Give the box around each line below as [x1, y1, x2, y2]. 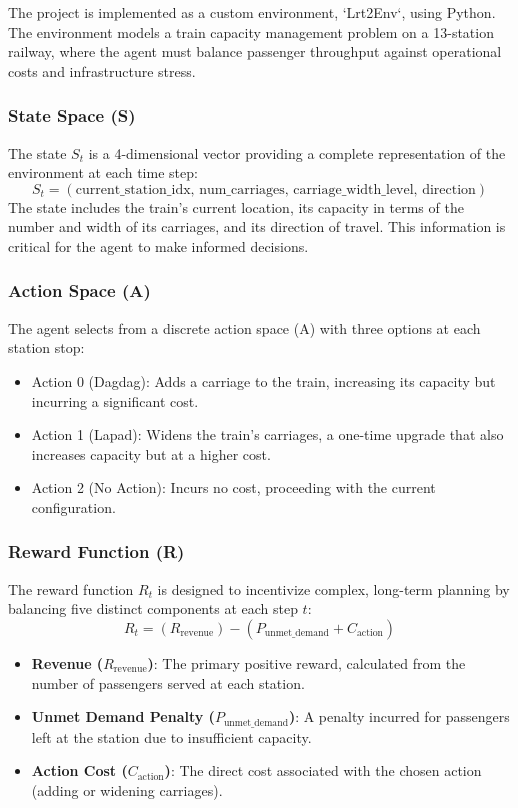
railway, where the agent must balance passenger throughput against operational [8, 41, 502, 62]
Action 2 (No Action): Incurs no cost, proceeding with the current [31, 477, 436, 498]
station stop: [8, 337, 85, 358]
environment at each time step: [8, 162, 198, 183]
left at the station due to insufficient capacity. [31, 726, 312, 747]
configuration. [31, 496, 116, 517]
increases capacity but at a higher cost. [31, 443, 271, 464]
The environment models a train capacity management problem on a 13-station [8, 21, 494, 42]
